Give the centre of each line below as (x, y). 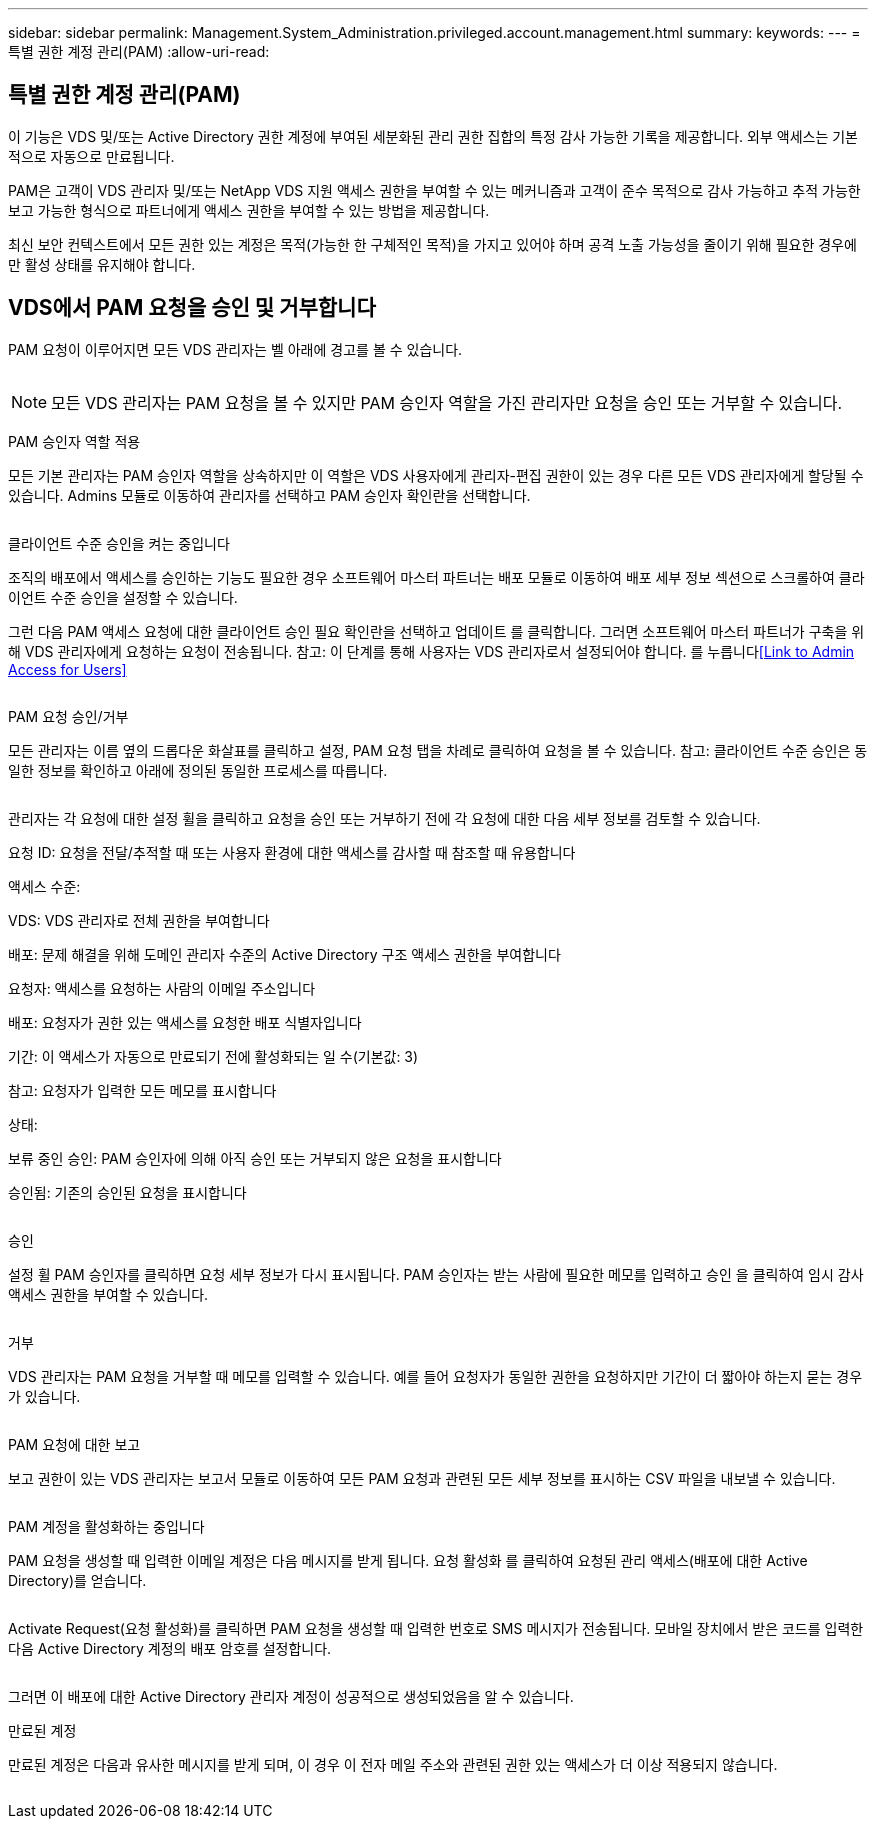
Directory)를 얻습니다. (77, 1580)
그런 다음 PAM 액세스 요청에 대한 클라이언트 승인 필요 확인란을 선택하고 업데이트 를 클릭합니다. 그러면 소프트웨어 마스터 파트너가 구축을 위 (436, 631)
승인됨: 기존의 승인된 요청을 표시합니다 (127, 1192)
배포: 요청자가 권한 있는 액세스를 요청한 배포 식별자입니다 (185, 1022)
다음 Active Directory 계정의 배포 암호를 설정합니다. (170, 1648)
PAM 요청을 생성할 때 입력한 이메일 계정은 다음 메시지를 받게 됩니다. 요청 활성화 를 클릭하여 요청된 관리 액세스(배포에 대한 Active (408, 1560)
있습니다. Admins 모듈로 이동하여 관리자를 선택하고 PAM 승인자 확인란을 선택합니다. (269, 495)
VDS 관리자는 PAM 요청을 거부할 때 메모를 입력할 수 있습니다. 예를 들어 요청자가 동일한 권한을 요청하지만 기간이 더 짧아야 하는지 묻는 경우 (435, 1376)
